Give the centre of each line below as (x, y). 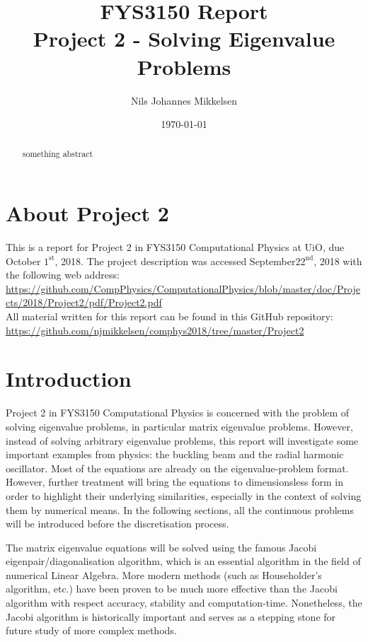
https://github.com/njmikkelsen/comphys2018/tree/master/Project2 (155, 330)
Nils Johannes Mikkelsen (184, 100)
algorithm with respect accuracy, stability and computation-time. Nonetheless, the (184, 603)
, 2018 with (338, 261)
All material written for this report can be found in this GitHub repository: (169, 316)
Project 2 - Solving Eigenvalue (184, 39)
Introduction (69, 379)
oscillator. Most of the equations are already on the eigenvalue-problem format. (177, 468)
